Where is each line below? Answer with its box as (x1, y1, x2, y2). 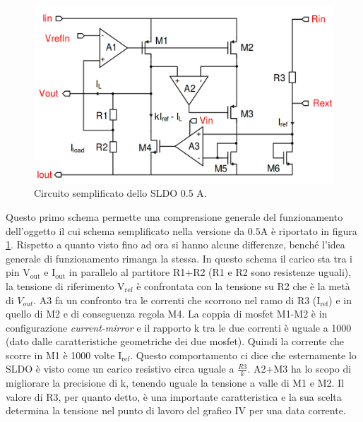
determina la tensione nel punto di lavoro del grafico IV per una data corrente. (6, 403, 346, 418)
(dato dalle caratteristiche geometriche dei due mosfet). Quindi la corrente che (6, 334, 345, 349)
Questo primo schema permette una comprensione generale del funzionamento (6, 209, 343, 224)
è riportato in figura (270, 223, 357, 238)
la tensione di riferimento (6, 278, 114, 293)
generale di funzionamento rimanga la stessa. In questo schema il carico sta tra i (6, 251, 352, 265)
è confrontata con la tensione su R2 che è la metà (136, 278, 350, 293)
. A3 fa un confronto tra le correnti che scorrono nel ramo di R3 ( (33, 292, 317, 307)
